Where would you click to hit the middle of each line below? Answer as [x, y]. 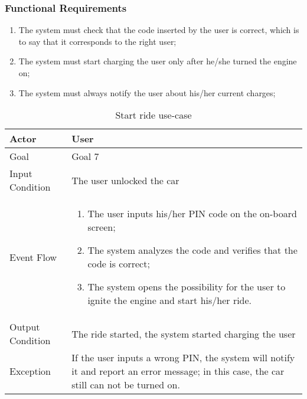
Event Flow [33, 257]
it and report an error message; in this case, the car [178, 371]
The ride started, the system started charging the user [184, 333]
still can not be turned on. [126, 385]
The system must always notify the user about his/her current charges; [147, 92]
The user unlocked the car [125, 180]
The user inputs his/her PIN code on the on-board [192, 214]
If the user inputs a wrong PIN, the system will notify [183, 358]
